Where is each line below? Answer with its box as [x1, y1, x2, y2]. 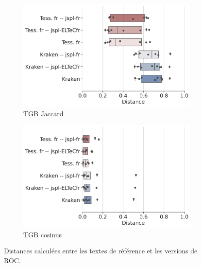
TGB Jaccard [23, 108, 64, 118]
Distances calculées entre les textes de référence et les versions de [4, 246, 198, 256]
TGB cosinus [23, 229, 62, 239]
